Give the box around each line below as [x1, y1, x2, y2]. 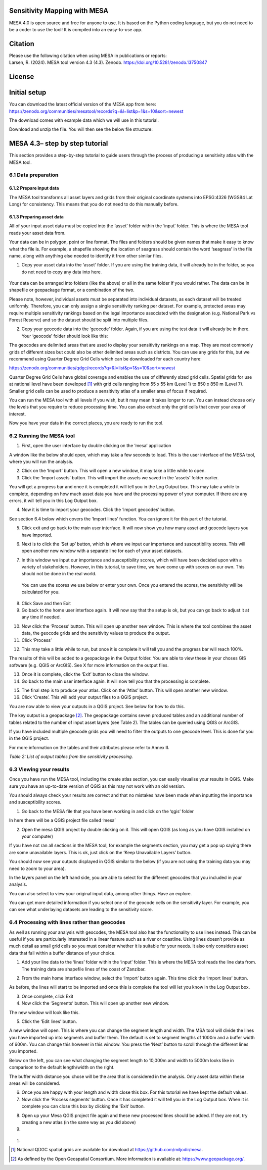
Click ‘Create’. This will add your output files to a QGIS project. [21, 694, 148, 700]
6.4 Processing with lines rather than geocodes [9, 919, 126, 926]
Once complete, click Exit [21, 993, 74, 999]
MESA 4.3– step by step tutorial [9, 139, 108, 148]
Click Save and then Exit [21, 600, 71, 606]
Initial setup [9, 88, 46, 97]
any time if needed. [21, 614, 61, 620]
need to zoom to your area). [9, 865, 66, 871]
